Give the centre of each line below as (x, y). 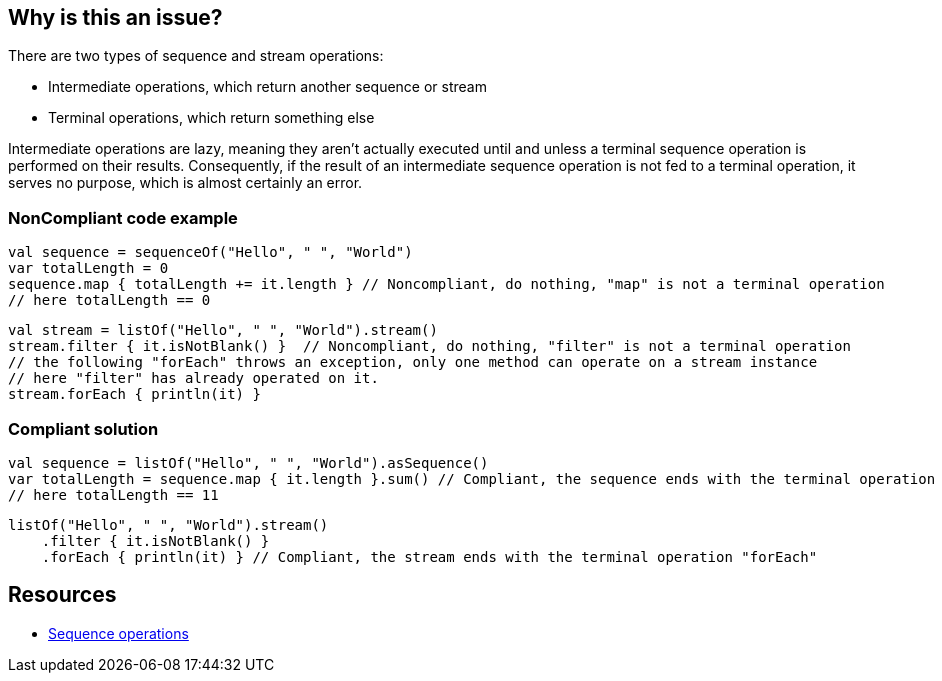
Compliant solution (83, 428)
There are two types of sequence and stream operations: (196, 56)
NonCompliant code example (123, 217)
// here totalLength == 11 (113, 494)
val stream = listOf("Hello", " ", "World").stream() (223, 330)
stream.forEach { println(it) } (134, 394)
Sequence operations (118, 633)
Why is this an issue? (115, 17)
